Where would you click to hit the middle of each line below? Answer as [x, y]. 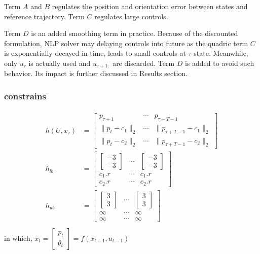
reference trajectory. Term [44, 16]
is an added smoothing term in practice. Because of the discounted [135, 33]
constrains [25, 96]
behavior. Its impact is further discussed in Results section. [96, 73]
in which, [18, 238]
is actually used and [60, 63]
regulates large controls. [131, 16]
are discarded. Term [144, 63]
